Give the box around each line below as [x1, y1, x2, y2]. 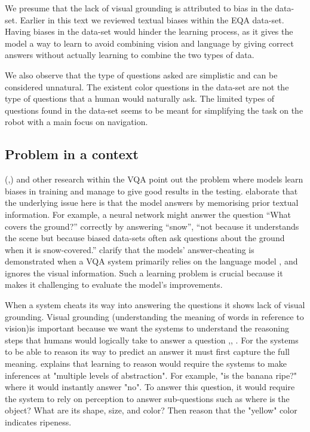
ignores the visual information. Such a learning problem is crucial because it [5, 266, 283, 279]
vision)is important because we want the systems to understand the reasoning [5, 322, 289, 334]
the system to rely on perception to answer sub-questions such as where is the [5, 392, 290, 404]
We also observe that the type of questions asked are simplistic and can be [5, 68, 278, 81]
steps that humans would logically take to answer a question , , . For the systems [5, 333, 299, 346]
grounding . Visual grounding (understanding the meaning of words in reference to [5, 310, 304, 323]
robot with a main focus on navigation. [5, 115, 148, 128]
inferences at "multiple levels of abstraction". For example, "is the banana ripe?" [5, 369, 297, 381]
